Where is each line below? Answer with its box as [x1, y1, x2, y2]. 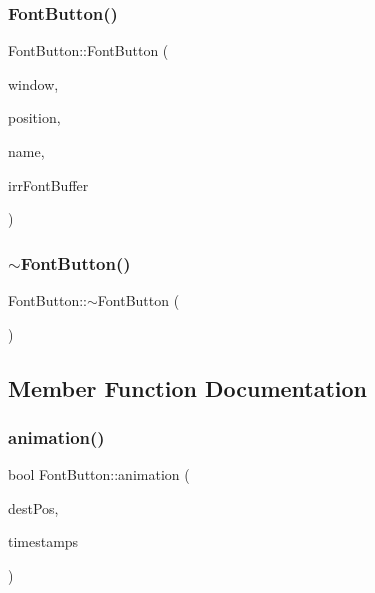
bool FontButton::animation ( [8, 464, 190, 485]
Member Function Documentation [8, 372, 368, 403]
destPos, [8, 497, 59, 518]
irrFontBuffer [8, 174, 89, 195]
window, [8, 73, 59, 94]
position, [8, 107, 61, 128]
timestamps [8, 531, 79, 552]
